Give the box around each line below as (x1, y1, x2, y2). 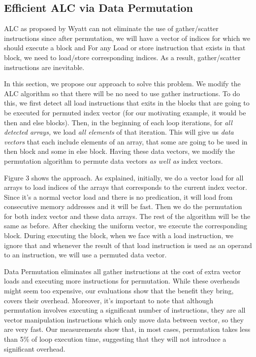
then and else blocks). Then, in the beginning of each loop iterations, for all (4, 117, 232, 127)
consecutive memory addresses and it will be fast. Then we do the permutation (4, 201, 242, 212)
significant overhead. (4, 343, 65, 354)
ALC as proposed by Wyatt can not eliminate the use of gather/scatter (4, 23, 219, 34)
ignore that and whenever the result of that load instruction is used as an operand (4, 240, 252, 250)
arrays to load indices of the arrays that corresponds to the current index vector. (4, 182, 247, 192)
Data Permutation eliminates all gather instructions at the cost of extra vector (4, 266, 241, 276)
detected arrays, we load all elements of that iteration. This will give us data (4, 127, 234, 137)
